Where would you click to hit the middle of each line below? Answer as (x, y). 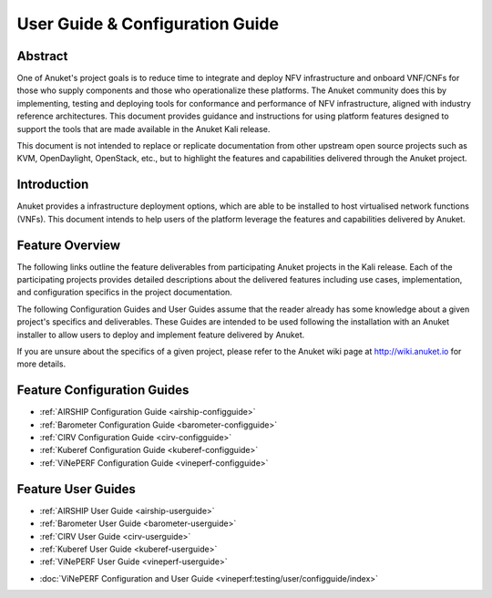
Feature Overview (69, 245)
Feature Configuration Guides (103, 391)
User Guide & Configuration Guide (148, 24)
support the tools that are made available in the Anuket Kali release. (143, 129)
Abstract (42, 56)
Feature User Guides (77, 489)
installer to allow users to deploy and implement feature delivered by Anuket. (161, 335)
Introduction (53, 185)
